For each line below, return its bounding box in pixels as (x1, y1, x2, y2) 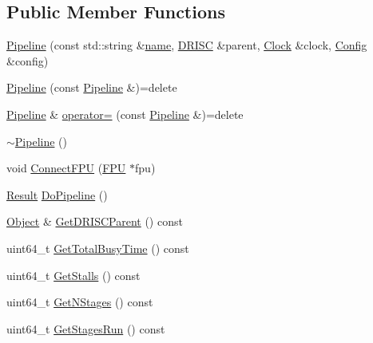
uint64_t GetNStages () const (6, 294, 153, 310)
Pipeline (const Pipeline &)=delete (6, 79, 177, 96)
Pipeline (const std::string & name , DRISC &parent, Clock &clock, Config (6, 37, 367, 53)
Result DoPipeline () (6, 186, 108, 203)
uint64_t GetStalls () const (6, 266, 141, 283)
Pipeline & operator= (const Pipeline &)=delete (6, 105, 244, 122)
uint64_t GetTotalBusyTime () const (6, 239, 189, 256)
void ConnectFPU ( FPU (6, 160, 126, 176)
